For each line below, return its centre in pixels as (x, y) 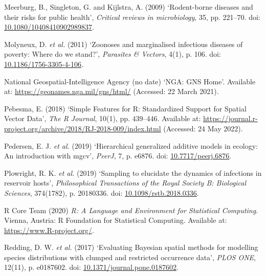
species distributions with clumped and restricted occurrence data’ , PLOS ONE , (130, 257)
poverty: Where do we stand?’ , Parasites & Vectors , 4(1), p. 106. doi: (113, 54)
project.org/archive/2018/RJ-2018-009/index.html (83, 128)
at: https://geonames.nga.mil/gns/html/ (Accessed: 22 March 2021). (112, 91)
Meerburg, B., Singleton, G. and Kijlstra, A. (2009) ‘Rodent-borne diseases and (129, 7)
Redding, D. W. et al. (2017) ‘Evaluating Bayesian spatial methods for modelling (131, 247)
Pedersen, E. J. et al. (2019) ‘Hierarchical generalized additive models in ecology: (131, 145)
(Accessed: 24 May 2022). (203, 128)
